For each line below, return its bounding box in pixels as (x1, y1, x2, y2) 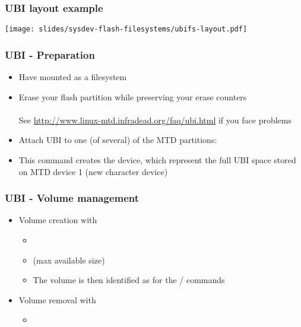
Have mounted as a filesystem (18, 71, 127, 83)
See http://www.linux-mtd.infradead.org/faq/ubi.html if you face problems (18, 113, 292, 126)
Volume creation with (18, 214, 97, 226)
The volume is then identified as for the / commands (33, 274, 225, 286)
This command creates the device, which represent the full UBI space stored (18, 154, 296, 166)
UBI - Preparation (5, 47, 95, 62)
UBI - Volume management (5, 191, 140, 205)
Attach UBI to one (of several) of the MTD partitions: (18, 134, 217, 146)
